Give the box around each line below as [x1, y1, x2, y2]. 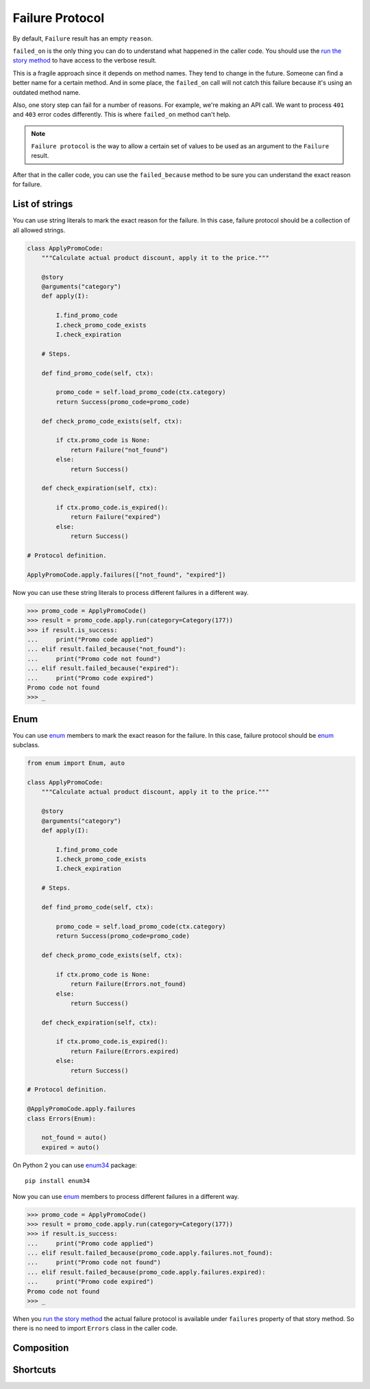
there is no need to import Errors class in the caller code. [12, 1324, 178, 1333]
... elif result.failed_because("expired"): [27, 664, 180, 673]
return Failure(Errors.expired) [70, 1047, 180, 1055]
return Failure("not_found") [70, 446, 169, 454]
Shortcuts [12, 1364, 56, 1376]
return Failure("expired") [70, 513, 161, 521]
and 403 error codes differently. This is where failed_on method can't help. [12, 110, 231, 119]
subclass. [12, 741, 40, 749]
